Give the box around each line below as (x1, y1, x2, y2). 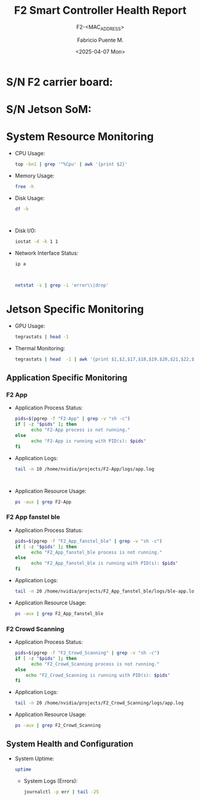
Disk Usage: (14, 194, 45, 201)
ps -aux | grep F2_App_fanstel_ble (14, 610, 104, 616)
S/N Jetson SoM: (6, 102, 92, 116)
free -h (14, 184, 34, 189)
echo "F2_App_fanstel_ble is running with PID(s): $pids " (30, 560, 179, 567)
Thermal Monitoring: (14, 344, 66, 351)
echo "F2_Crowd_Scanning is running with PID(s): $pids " (26, 672, 171, 678)
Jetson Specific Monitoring (6, 302, 144, 316)
